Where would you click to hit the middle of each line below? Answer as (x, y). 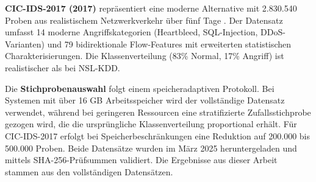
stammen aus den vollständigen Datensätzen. (89, 171)
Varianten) (25, 44)
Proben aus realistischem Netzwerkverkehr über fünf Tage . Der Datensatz (144, 20)
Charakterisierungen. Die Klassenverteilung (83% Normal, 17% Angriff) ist (145, 56)
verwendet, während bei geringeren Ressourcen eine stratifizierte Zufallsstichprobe (158, 112)
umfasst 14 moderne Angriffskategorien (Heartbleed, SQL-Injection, (131, 32)
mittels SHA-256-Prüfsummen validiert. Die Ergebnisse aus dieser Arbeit (141, 160)
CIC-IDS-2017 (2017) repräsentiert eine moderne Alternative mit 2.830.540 (151, 8)
